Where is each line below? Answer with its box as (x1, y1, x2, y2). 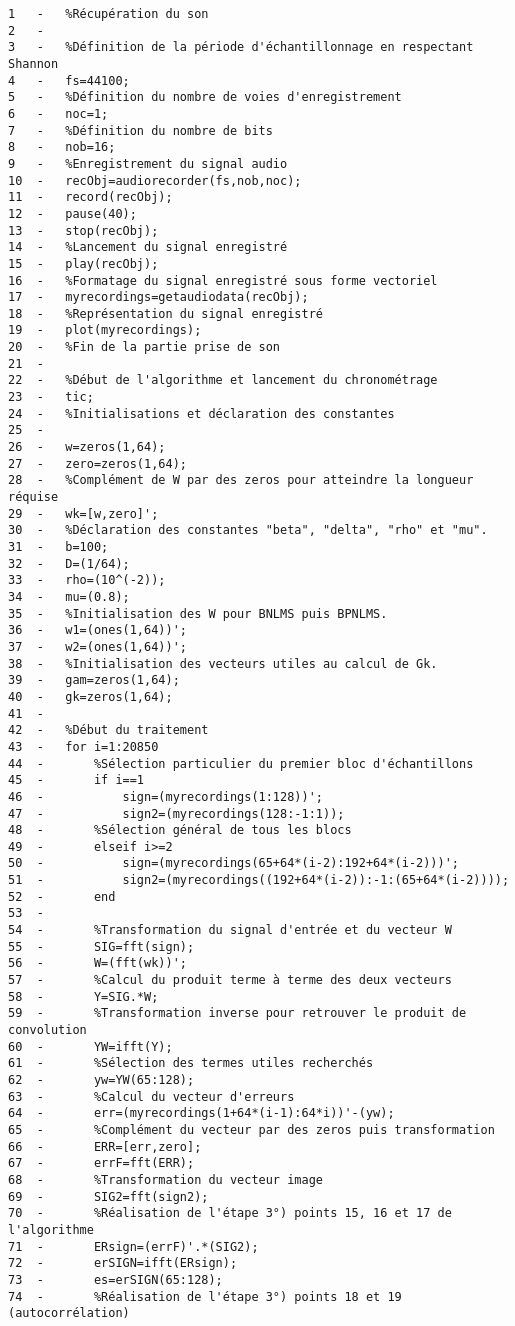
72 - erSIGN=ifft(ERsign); (8, 1256, 238, 1271)
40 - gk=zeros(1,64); (8, 689, 173, 704)
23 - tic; (8, 390, 94, 405)
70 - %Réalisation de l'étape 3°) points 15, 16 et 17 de (8, 1206, 452, 1221)
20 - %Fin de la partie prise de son (8, 340, 281, 355)
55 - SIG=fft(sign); (8, 939, 195, 954)
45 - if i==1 (8, 773, 145, 788)
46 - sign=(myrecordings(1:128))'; (8, 789, 323, 804)
